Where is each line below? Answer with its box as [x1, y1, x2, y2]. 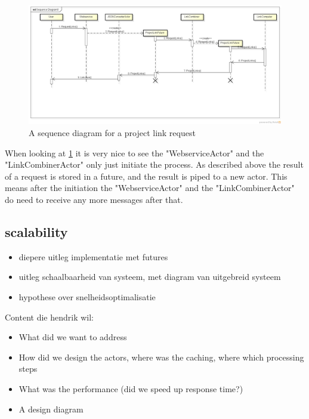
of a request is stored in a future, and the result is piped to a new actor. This [5, 170, 288, 182]
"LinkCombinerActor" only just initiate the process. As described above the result [5, 158, 304, 171]
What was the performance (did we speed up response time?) [18, 382, 243, 395]
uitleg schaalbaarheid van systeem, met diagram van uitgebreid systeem [18, 270, 281, 283]
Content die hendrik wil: [5, 310, 94, 323]
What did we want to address [18, 331, 127, 343]
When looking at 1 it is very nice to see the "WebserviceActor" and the [5, 146, 264, 159]
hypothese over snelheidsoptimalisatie [18, 290, 156, 303]
